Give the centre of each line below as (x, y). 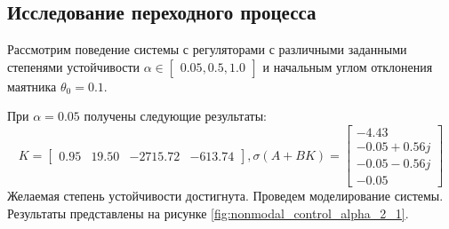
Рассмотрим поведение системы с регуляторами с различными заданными (207, 49)
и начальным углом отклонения (348, 66)
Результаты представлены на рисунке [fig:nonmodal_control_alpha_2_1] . (208, 213)
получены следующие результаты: (175, 116)
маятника (32, 86)
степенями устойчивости (74, 66)
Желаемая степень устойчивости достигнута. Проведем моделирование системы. (225, 196)
